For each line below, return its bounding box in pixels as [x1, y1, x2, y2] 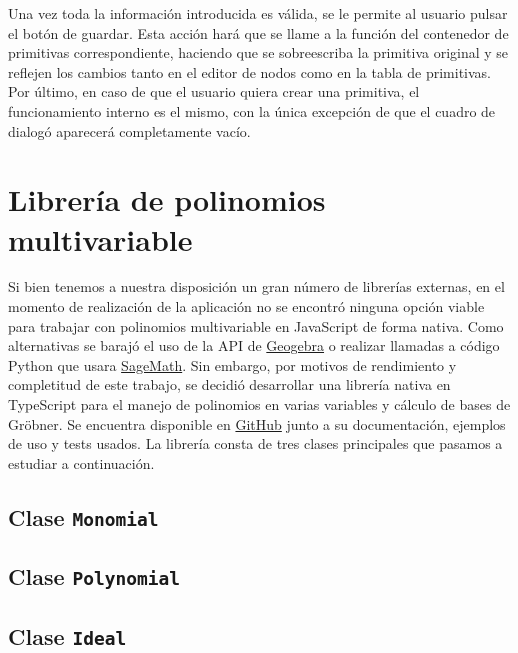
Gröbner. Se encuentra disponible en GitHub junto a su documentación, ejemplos [8, 413, 506, 434]
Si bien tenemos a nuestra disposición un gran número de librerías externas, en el [8, 276, 505, 297]
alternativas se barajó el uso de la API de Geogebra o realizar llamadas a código [8, 335, 500, 356]
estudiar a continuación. [8, 452, 155, 473]
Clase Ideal [8, 620, 127, 651]
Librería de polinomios [8, 179, 326, 220]
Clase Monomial [8, 501, 159, 532]
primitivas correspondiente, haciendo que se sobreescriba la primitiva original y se [8, 42, 509, 63]
